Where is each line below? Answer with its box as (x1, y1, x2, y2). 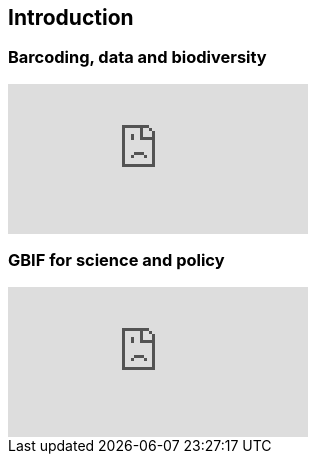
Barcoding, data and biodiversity (8, 47, 267, 68)
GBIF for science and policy (8, 250, 225, 271)
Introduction (8, 5, 134, 30)
